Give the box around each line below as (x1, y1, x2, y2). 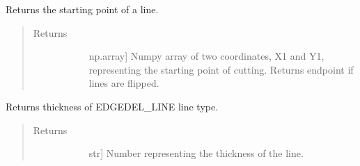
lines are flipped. (88, 76, 159, 90)
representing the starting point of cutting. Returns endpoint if (88, 62, 354, 76)
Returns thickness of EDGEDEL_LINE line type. (6, 99, 219, 113)
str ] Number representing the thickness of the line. (88, 146, 304, 160)
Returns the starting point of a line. (6, 2, 159, 16)
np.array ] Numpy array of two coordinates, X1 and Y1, (88, 49, 324, 63)
